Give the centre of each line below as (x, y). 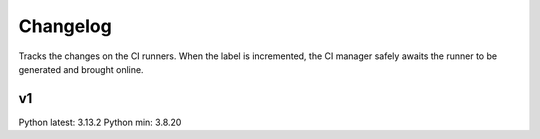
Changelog (65, 26)
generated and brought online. (81, 69)
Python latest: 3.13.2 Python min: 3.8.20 (100, 122)
